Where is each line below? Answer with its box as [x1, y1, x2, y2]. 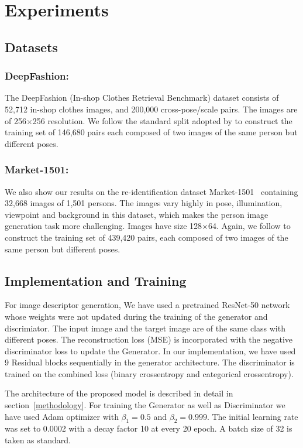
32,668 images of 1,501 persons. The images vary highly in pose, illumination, [5, 197, 283, 209]
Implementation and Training [5, 271, 187, 289]
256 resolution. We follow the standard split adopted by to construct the [32, 114, 292, 126]
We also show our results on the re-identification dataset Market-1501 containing [5, 185, 298, 197]
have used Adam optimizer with [5, 410, 119, 422]
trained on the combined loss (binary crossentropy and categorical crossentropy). [5, 367, 294, 379]
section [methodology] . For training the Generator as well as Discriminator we [5, 399, 285, 411]
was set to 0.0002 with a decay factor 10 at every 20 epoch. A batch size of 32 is [5, 422, 292, 435]
